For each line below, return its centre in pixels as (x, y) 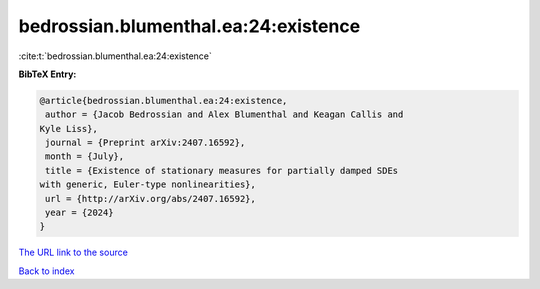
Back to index (46, 271)
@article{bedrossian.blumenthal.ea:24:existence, (163, 100)
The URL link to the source (73, 252)
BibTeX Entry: (47, 74)
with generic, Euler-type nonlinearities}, (148, 184)
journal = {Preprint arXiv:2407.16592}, (145, 143)
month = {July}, (85, 156)
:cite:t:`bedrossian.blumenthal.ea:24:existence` (115, 56)
